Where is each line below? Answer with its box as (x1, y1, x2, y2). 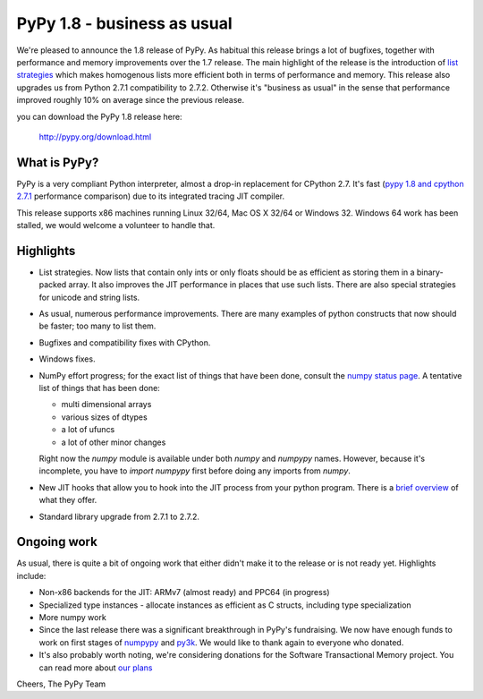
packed (38, 279, 67, 290)
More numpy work (38, 611, 106, 622)
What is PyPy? (16, 155, 99, 170)
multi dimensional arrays (61, 399, 152, 410)
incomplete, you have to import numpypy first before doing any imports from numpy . (38, 465, 351, 476)
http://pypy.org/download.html (38, 131, 152, 142)
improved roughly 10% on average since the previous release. (16, 95, 245, 106)
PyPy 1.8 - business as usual (16, 13, 233, 33)
